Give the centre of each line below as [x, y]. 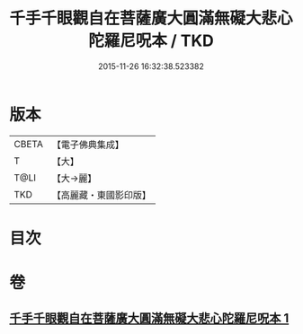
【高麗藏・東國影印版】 [101, 195]
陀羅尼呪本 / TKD [151, 41]
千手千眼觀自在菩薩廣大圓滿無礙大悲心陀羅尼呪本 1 [149, 318]
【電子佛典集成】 [88, 145]
